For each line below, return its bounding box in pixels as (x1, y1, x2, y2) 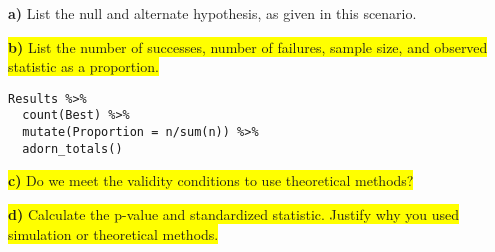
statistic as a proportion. (8, 56, 159, 77)
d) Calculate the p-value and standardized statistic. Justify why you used (8, 204, 460, 224)
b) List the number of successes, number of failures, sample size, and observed (8, 36, 488, 57)
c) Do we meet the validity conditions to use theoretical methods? (8, 170, 414, 191)
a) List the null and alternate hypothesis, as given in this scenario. (8, 3, 417, 23)
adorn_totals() (22, 141, 123, 156)
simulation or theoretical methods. (8, 223, 219, 244)
